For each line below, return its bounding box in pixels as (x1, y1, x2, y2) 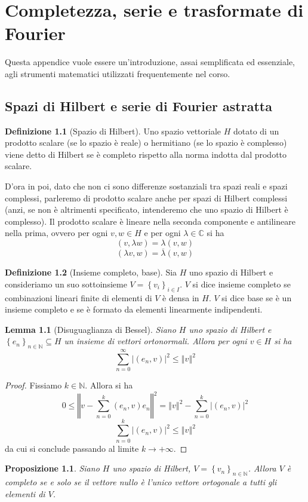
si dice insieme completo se (192, 277, 291, 290)
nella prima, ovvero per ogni (5, 226, 108, 239)
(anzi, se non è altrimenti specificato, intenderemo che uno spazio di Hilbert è (5, 203, 288, 216)
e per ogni (144, 226, 181, 239)
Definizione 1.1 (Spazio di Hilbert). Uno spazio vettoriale (5, 124, 221, 137)
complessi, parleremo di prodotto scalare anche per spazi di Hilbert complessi (5, 191, 288, 204)
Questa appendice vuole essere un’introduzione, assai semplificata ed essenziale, (5, 56, 295, 68)
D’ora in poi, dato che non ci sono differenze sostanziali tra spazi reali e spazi (5, 180, 288, 192)
